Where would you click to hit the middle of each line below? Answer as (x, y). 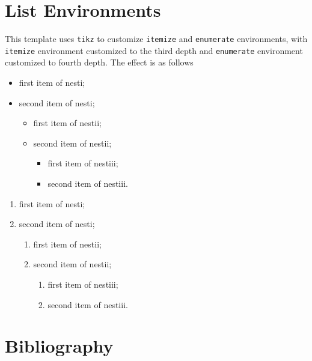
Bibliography (59, 346)
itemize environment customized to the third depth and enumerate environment (154, 50)
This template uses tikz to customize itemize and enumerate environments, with (156, 39)
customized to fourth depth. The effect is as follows (99, 62)
